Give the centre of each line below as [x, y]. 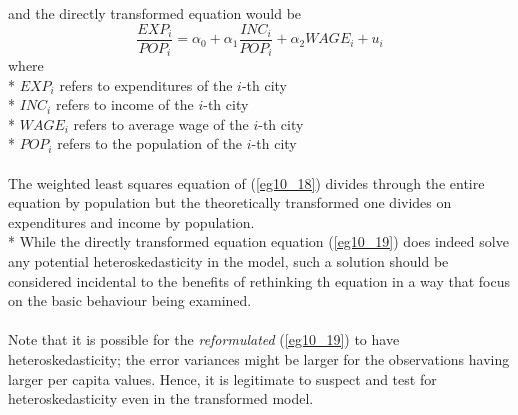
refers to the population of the [150, 143]
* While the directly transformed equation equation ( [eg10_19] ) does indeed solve [258, 241]
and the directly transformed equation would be [155, 13]
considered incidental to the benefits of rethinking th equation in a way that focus [259, 280]
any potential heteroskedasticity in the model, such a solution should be [228, 261]
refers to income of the [124, 104]
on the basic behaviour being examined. [130, 300]
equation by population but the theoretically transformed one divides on [230, 202]
